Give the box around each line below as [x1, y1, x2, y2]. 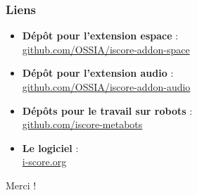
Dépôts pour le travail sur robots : [22, 103, 193, 118]
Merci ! [6, 177, 37, 192]
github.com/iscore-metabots [22, 117, 143, 132]
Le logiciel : [22, 140, 79, 155]
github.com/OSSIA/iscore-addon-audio [22, 80, 191, 94]
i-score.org [22, 154, 67, 169]
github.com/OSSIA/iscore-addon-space [22, 42, 190, 56]
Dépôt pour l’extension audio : [22, 65, 174, 80]
